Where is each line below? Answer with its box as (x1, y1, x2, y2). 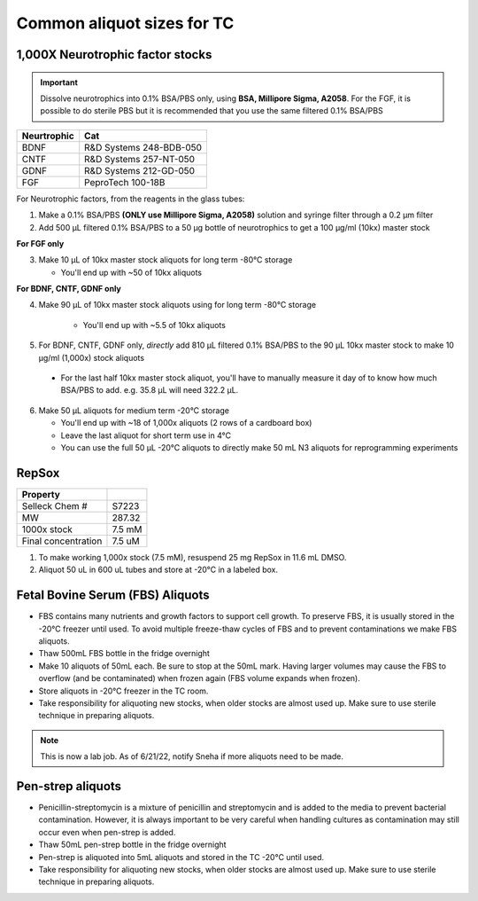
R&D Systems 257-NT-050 (84, 153, 195, 165)
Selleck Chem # (21, 499, 88, 512)
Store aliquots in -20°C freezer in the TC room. (38, 686, 209, 696)
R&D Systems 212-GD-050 (84, 164, 195, 176)
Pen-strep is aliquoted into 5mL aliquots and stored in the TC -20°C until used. (38, 851, 325, 862)
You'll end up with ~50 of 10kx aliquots (60, 267, 203, 278)
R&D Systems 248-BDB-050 (84, 141, 203, 153)
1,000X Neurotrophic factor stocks (16, 47, 212, 62)
